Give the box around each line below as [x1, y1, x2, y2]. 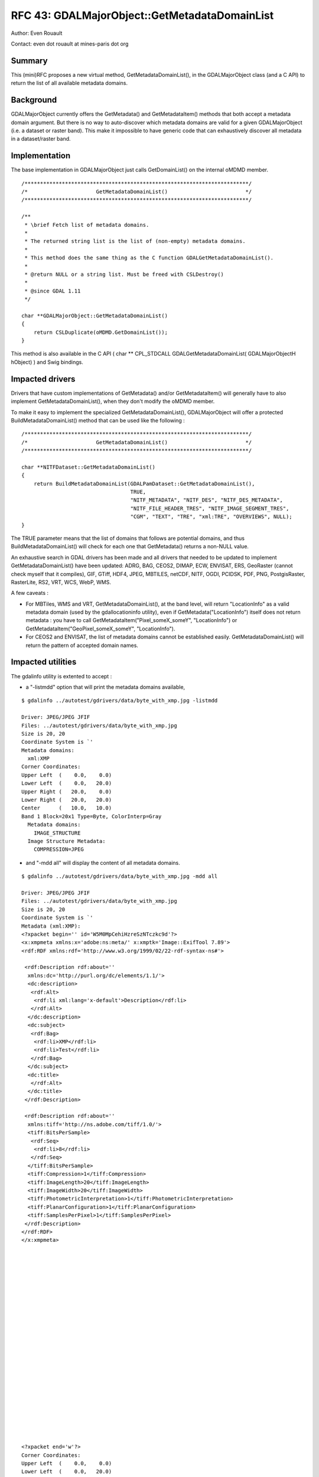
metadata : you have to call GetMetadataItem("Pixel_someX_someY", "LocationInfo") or [25, 617, 237, 624]
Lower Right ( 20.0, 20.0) [21, 796, 112, 803]
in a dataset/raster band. [11, 135, 71, 142]
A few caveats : [11, 590, 49, 597]
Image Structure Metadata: [27, 838, 106, 844]
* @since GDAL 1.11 [24, 287, 81, 294]
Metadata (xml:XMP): [21, 922, 81, 929]
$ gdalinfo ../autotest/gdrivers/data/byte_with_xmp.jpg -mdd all [21, 873, 218, 880]
